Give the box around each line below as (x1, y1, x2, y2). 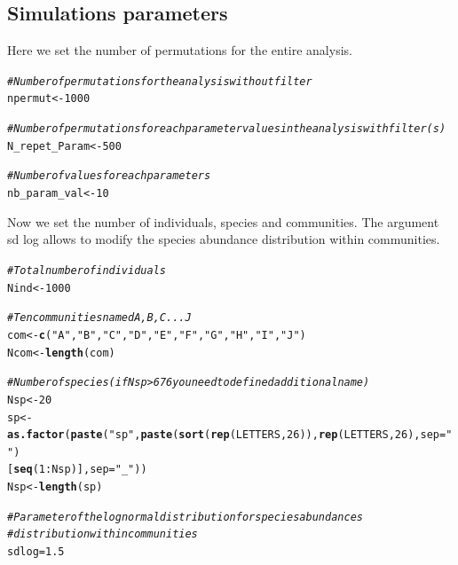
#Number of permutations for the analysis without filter (7, 75, 312, 88)
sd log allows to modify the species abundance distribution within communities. (7, 230, 440, 248)
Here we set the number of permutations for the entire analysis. (7, 41, 352, 59)
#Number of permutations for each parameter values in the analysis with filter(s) (7, 122, 446, 136)
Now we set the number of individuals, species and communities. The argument (7, 212, 439, 231)
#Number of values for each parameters (7, 169, 211, 183)
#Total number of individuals (7, 263, 166, 277)
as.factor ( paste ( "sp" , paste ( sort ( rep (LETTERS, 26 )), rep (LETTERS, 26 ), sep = (7, 428, 446, 442)
